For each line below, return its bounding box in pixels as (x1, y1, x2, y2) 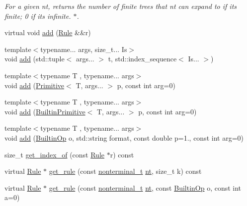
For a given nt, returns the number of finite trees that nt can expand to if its (4, 1, 237, 11)
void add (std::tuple (4, 53, 65, 64)
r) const (110, 149, 134, 159)
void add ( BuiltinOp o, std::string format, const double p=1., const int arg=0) (4, 132, 244, 143)
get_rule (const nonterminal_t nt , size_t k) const (49, 166, 202, 176)
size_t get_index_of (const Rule (4, 149, 105, 159)
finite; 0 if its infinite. (4, 10, 71, 21)
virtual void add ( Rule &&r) (4, 27, 91, 38)
